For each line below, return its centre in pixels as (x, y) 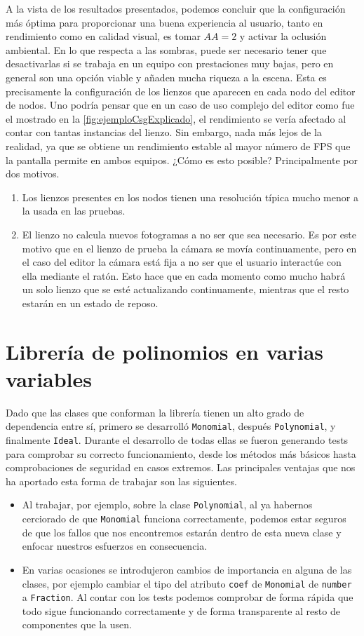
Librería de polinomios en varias (165, 351)
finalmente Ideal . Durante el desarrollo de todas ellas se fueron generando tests (177, 440)
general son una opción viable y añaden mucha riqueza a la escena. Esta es (166, 77)
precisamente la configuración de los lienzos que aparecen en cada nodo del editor (181, 91)
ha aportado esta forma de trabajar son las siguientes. (121, 481)
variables (49, 378)
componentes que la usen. (77, 624)
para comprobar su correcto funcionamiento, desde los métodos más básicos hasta (181, 453)
